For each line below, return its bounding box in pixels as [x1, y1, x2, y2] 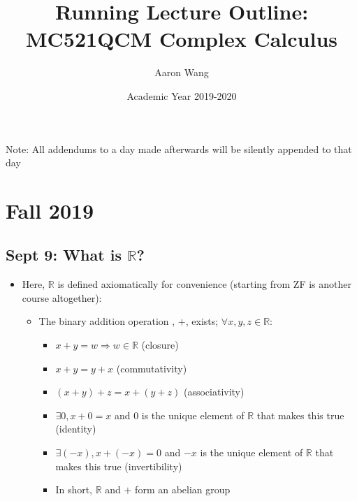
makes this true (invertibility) [55, 458, 182, 473]
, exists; [185, 314, 219, 328]
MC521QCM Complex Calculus [26, 24, 337, 53]
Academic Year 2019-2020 [126, 88, 237, 103]
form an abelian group [135, 482, 231, 497]
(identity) [55, 421, 96, 436]
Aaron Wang [154, 65, 209, 80]
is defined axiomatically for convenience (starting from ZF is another [57, 277, 351, 291]
